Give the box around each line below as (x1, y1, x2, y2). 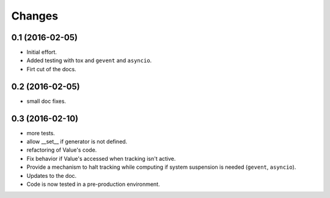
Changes (11, 9, 58, 23)
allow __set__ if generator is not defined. (26, 138, 128, 146)
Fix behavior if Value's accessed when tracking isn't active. (26, 155, 176, 162)
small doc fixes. (26, 97, 67, 105)
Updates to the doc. (26, 172, 77, 179)
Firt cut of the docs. (26, 65, 76, 72)
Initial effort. (26, 49, 57, 56)
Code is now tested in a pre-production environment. (26, 180, 160, 188)
